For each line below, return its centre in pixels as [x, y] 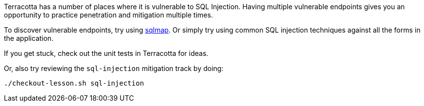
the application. [29, 38]
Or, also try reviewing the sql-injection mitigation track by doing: [114, 68]
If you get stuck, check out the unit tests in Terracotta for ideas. [106, 53]
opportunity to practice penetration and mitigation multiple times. [108, 15]
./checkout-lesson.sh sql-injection [74, 83]
